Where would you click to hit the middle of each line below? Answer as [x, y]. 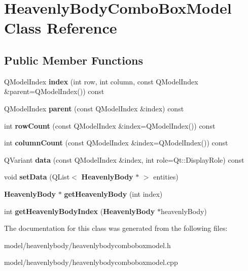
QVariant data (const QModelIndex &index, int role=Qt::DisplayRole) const [124, 159]
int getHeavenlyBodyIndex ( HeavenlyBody [80, 211]
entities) [166, 177]
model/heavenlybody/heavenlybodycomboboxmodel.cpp [91, 262]
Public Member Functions [74, 60]
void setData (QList [37, 177]
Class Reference [61, 28]
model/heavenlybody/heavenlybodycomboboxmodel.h [87, 245]
